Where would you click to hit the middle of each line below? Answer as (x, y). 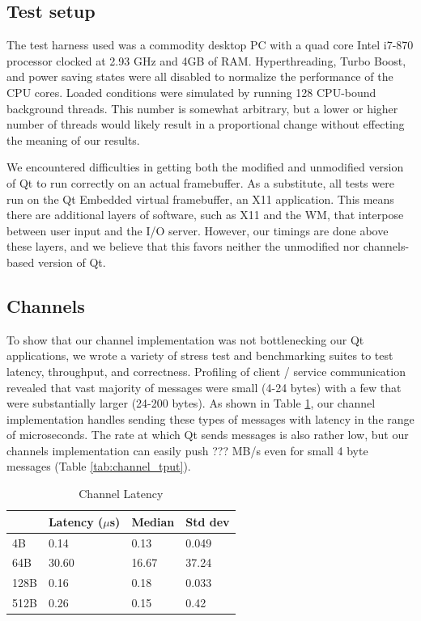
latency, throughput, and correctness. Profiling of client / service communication (206, 371)
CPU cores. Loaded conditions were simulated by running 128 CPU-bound (191, 92)
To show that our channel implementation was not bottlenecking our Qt (185, 339)
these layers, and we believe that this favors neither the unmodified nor (183, 246)
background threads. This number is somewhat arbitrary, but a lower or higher (202, 108)
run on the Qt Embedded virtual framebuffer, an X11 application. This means (200, 199)
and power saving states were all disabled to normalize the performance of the (200, 76)
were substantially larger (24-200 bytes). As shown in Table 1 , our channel (191, 403)
